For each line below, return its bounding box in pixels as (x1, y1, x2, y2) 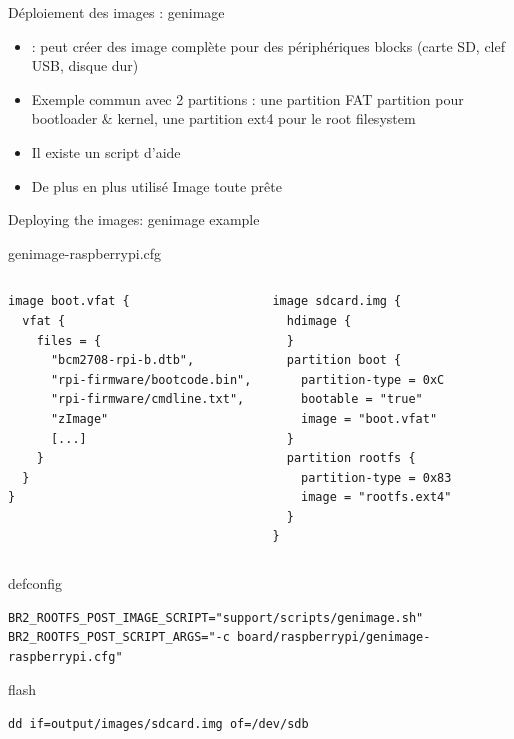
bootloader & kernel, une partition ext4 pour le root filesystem (31, 108, 416, 129)
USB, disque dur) (31, 55, 139, 76)
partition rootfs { (286, 451, 416, 466)
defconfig (8, 573, 63, 594)
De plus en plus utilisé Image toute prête (31, 175, 282, 196)
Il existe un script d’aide (31, 141, 181, 162)
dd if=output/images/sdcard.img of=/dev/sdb (8, 717, 309, 732)
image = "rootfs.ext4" (301, 490, 452, 505)
